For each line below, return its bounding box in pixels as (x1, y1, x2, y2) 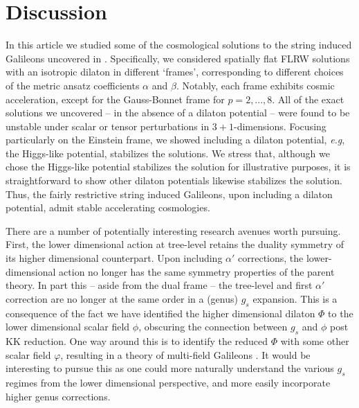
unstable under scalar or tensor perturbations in (6, 118, 210, 133)
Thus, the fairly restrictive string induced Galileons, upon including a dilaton (6, 186, 333, 201)
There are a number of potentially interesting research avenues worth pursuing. (6, 223, 341, 238)
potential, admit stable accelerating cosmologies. (6, 200, 210, 215)
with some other (280, 334, 349, 348)
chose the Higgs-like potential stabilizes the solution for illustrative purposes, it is (6, 159, 351, 174)
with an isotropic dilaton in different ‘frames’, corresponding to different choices (6, 64, 344, 79)
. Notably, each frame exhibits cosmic (176, 78, 335, 92)
